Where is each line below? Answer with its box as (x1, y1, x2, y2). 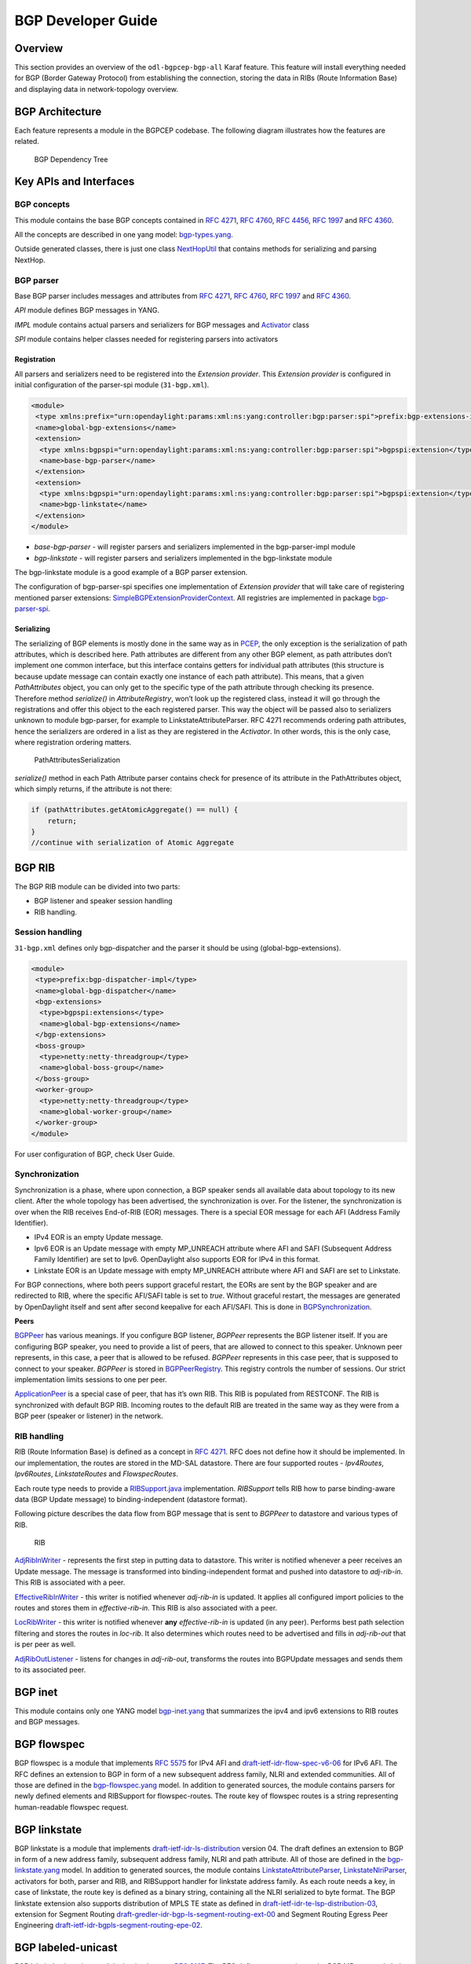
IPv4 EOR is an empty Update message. (34, 1233, 163, 1242)
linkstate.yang (14, 1866, 60, 1875)
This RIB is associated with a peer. (14, 1577, 126, 1587)
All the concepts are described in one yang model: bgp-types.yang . (14, 230, 233, 240)
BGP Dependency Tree (34, 154, 108, 164)
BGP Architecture (14, 104, 102, 118)
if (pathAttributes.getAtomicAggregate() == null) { (31, 805, 239, 815)
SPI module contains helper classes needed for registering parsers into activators (14, 335, 279, 344)
